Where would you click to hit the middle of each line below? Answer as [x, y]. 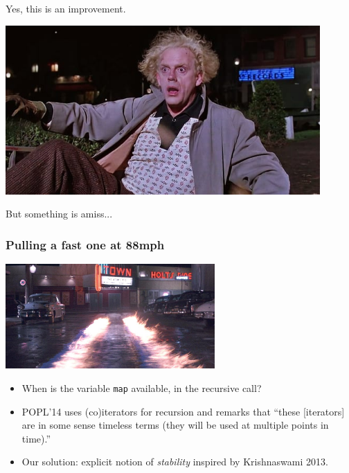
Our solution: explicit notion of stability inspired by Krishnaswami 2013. [175, 462]
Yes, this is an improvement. [66, 8]
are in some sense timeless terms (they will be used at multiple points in [175, 425]
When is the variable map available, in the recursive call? [142, 387]
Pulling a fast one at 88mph [85, 244]
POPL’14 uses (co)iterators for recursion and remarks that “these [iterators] [183, 411]
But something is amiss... [59, 214]
